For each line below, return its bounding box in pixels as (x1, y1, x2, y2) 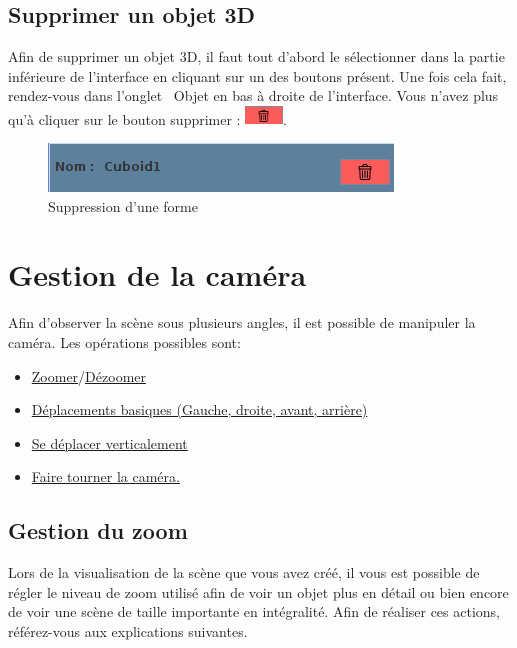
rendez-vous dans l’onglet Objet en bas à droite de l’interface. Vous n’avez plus (8, 85, 499, 106)
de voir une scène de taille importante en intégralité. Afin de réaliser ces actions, (8, 601, 501, 622)
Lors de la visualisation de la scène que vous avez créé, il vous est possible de (8, 562, 480, 583)
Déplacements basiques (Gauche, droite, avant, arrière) (31, 399, 368, 420)
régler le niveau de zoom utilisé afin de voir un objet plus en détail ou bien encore (8, 581, 509, 602)
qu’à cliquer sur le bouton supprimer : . (8, 108, 287, 129)
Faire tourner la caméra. (31, 466, 180, 487)
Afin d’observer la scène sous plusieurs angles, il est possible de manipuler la (8, 312, 476, 333)
